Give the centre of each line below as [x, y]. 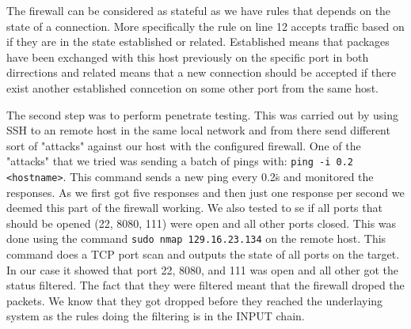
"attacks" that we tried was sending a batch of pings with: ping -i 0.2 [180, 161]
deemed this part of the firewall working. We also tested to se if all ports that [194, 208]
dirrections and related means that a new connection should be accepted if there [201, 72]
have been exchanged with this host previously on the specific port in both [188, 57]
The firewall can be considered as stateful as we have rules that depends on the [199, 10]
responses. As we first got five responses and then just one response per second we [205, 192]
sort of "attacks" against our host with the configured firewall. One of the [184, 145]
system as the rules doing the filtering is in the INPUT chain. [156, 316]
